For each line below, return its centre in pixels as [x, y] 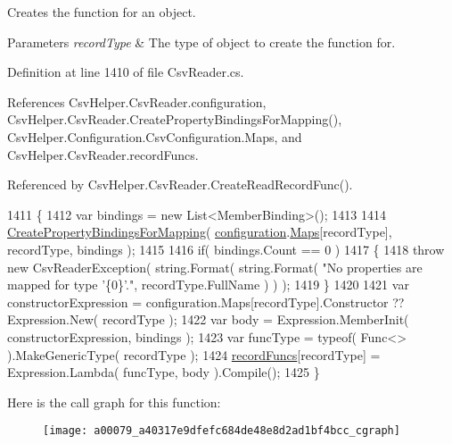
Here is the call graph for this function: [114, 402]
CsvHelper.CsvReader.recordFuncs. [103, 154]
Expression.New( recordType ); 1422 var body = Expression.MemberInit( [208, 319]
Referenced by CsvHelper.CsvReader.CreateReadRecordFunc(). [180, 184]
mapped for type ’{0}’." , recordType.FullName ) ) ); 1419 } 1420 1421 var [208, 285]
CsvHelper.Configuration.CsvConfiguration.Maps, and [155, 136]
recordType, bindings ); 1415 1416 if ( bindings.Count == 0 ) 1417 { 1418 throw [226, 249]
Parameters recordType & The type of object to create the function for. [201, 42]
